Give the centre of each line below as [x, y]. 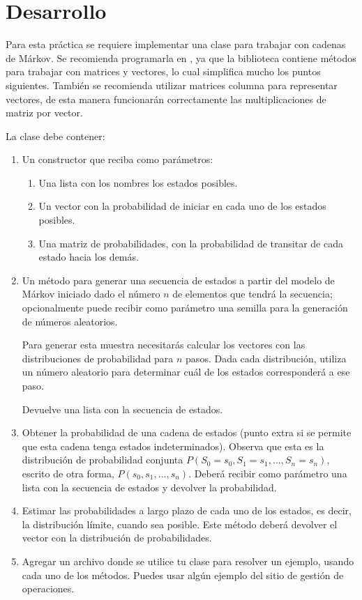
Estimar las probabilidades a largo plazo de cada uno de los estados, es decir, [187, 510]
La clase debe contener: [55, 136]
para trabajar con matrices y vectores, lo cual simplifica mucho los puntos [163, 71]
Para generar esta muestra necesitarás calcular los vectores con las [164, 345]
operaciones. [48, 589]
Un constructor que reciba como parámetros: [118, 159]
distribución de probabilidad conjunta [103, 460]
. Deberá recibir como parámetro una [268, 473]
